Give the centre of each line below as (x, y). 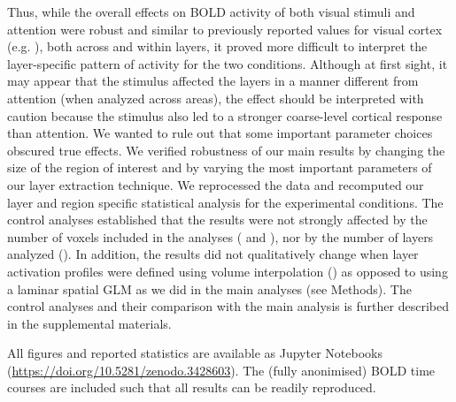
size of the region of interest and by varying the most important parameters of (220, 167)
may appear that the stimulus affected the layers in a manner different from (213, 81)
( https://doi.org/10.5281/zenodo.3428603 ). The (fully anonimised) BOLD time (221, 370)
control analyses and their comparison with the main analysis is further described (228, 306)
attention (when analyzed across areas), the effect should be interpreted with (216, 98)
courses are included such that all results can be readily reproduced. (192, 387)
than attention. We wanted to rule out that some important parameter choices (220, 133)
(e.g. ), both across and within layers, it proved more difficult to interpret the (217, 46)
